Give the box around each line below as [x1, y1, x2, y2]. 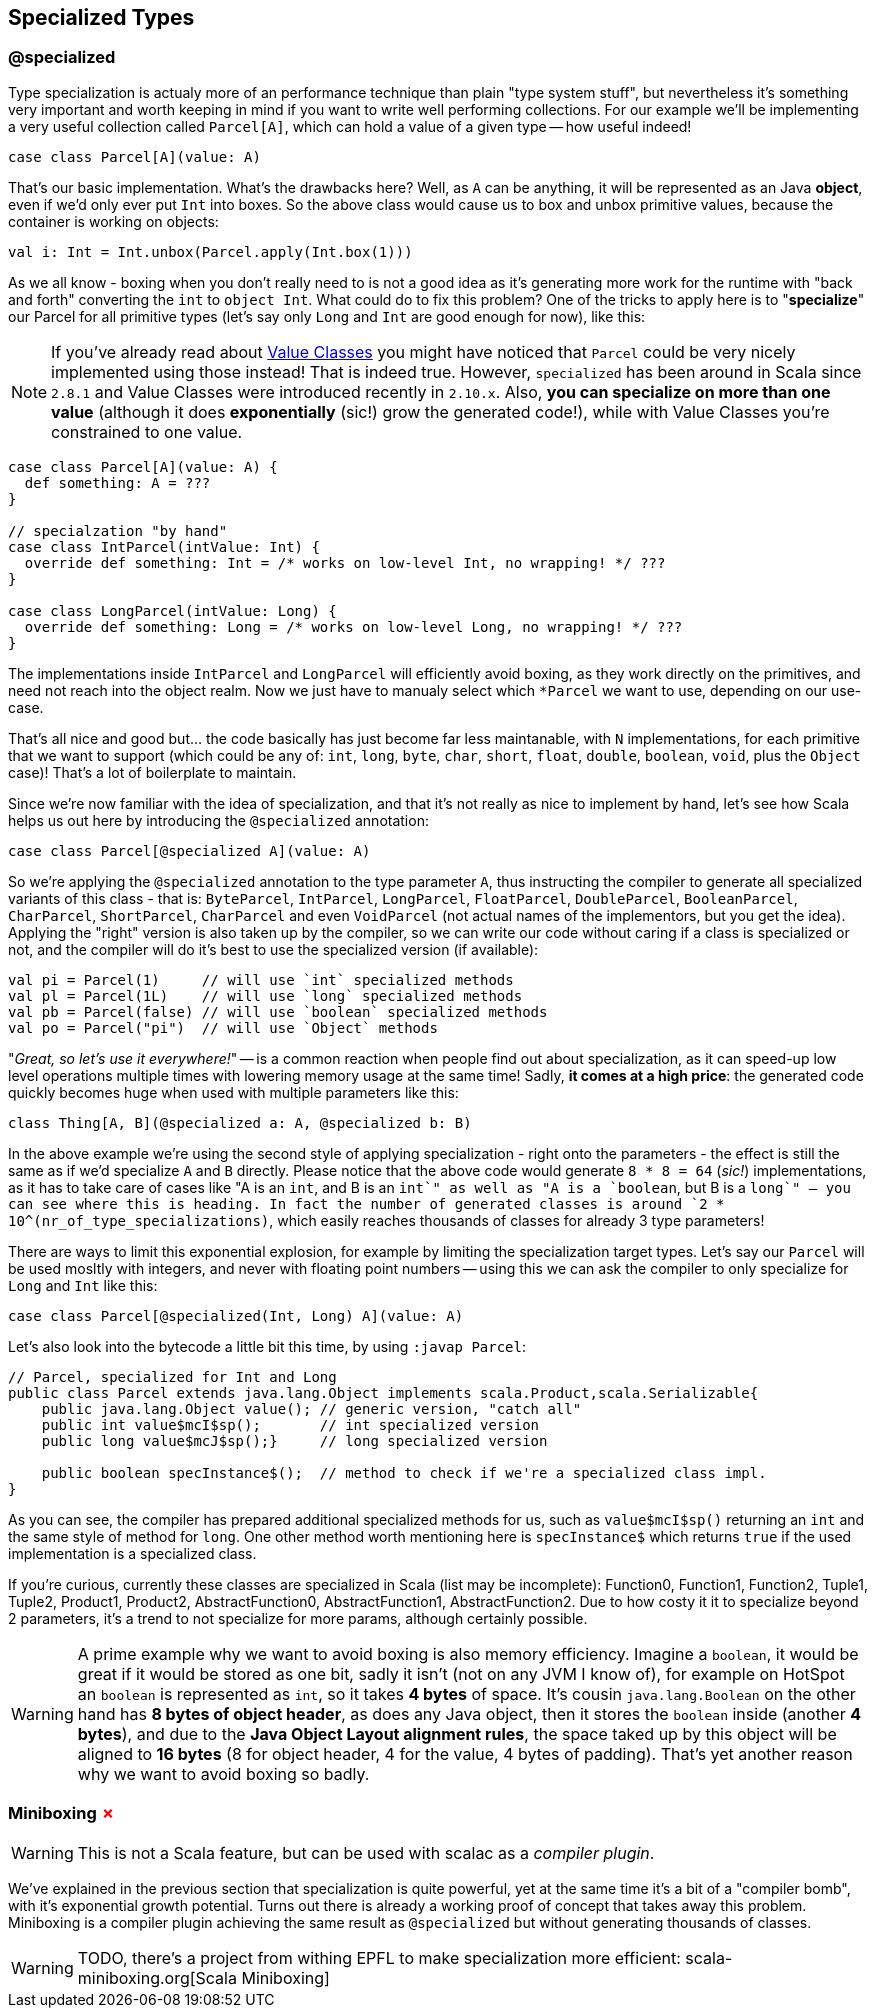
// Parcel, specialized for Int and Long [8, 1368, 337, 1385]
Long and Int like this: [8, 1276, 158, 1294]
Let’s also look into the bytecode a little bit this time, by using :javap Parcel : [8, 1337, 527, 1355]
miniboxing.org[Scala [77, 1967, 237, 1988]
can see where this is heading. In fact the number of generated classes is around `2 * [8, 1195, 725, 1212]
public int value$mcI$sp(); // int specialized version [41, 1416, 540, 1433]
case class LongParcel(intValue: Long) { [8, 602, 337, 619]
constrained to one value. [51, 421, 243, 442]
